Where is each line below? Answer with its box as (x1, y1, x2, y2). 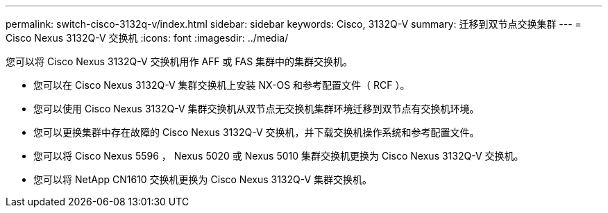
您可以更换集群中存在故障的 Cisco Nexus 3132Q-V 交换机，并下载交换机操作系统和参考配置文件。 (33, 126, 480, 138)
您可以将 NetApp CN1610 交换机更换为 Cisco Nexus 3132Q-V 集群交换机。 (33, 173, 373, 185)
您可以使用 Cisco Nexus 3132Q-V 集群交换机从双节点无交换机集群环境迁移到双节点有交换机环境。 (33, 103, 480, 114)
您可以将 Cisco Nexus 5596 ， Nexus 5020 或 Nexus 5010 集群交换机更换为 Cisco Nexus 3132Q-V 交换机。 (33, 150, 524, 162)
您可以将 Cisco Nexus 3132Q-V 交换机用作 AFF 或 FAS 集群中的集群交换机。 (6, 56, 353, 67)
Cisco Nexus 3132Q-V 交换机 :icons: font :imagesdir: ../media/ (6, 32, 289, 44)
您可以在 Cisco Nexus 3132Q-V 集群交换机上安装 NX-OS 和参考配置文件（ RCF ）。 (33, 79, 410, 91)
